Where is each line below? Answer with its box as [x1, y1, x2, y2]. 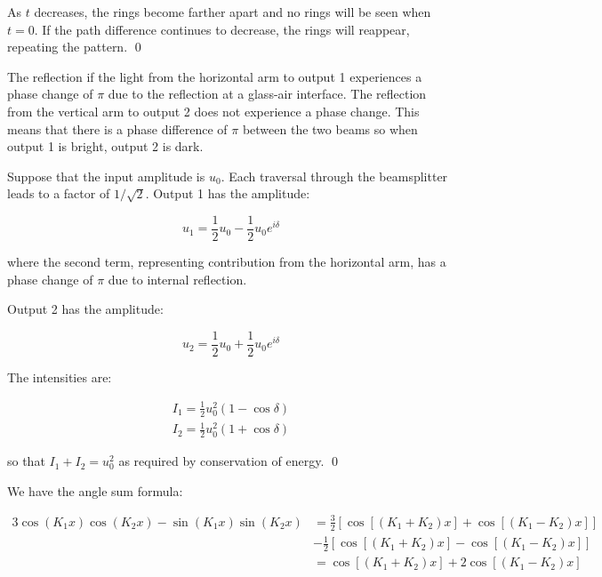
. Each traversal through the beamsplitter [221, 166, 448, 185]
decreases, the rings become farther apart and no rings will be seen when [34, 3, 431, 20]
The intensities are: [7, 367, 112, 386]
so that [7, 452, 45, 470]
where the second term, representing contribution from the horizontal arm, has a [7, 252, 446, 270]
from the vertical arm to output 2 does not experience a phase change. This [7, 101, 420, 120]
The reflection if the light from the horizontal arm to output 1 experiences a [7, 67, 422, 85]
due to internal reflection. [108, 269, 247, 288]
